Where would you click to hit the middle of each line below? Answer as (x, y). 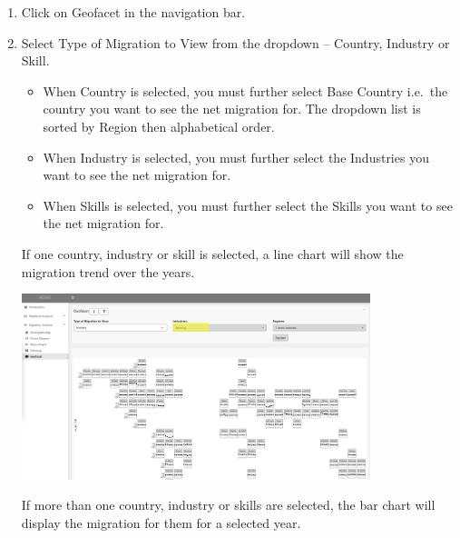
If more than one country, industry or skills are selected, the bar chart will (228, 505)
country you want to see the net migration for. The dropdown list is (232, 109)
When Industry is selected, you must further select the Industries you (236, 157)
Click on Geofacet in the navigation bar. (133, 12)
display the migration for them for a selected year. (161, 522)
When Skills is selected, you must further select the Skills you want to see (248, 205)
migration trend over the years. (108, 271)
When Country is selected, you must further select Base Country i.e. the (245, 90)
